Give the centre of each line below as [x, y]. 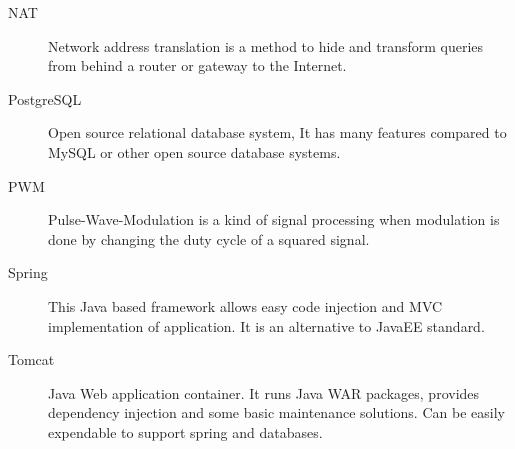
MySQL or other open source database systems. [194, 151]
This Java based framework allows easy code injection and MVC [245, 305]
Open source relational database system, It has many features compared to [277, 132]
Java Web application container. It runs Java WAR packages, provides [264, 392]
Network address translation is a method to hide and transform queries [266, 45]
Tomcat [31, 359]
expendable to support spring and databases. [185, 431]
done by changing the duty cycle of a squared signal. [209, 238]
